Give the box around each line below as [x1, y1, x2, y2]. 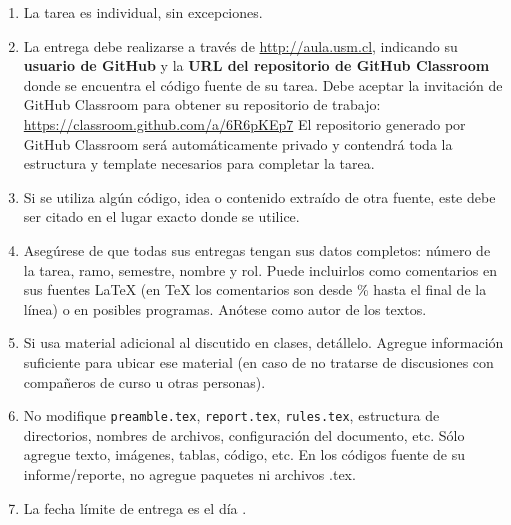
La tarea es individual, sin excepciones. [23, 2, 263, 22]
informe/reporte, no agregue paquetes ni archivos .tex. [23, 463, 356, 484]
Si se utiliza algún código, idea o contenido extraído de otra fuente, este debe [23, 186, 496, 207]
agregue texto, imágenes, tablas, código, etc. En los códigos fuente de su [23, 444, 465, 465]
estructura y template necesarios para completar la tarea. [23, 153, 375, 174]
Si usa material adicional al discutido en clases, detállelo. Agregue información [23, 332, 504, 353]
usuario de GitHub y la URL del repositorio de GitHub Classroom [23, 55, 490, 76]
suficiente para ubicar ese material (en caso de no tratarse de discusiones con [23, 351, 494, 372]
